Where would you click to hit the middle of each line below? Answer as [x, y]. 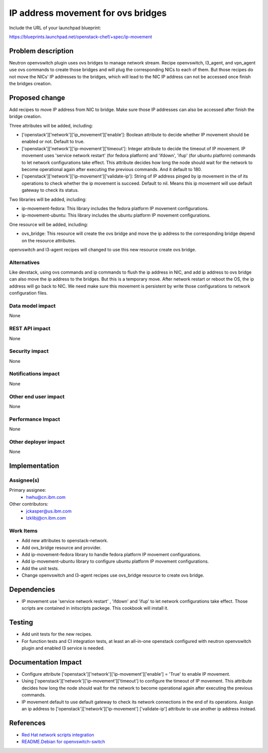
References [27, 723]
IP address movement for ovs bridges [88, 13]
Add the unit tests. [40, 568]
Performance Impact [35, 419]
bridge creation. [26, 116]
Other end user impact [37, 397]
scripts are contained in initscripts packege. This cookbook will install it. [95, 608]
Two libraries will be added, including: [48, 199]
